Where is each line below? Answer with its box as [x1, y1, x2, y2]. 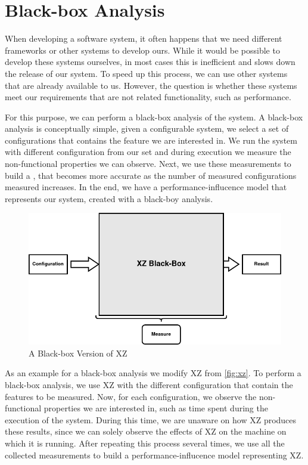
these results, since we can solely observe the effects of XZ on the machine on [5, 425, 287, 438]
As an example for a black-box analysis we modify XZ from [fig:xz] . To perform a [5, 367, 301, 379]
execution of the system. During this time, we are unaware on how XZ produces [5, 413, 297, 426]
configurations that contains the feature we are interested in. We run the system [5, 134, 297, 146]
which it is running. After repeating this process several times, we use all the [5, 437, 285, 449]
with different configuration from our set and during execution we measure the [5, 145, 291, 158]
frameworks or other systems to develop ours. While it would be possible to [5, 44, 280, 56]
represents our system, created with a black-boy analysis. [5, 192, 213, 204]
